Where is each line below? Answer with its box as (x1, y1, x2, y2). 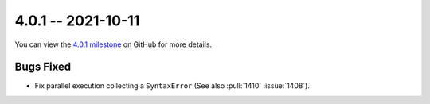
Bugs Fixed (14, 60, 72, 74)
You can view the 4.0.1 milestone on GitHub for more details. (14, 40, 213, 49)
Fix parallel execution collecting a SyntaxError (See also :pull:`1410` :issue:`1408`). (34, 81, 311, 91)
